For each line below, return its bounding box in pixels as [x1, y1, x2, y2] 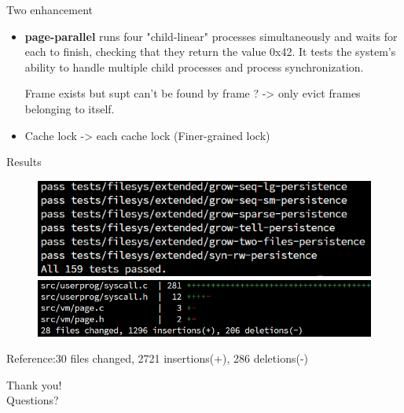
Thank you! [6, 376, 62, 393]
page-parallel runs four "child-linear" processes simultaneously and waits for [24, 28, 398, 44]
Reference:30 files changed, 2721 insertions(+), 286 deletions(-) [6, 350, 309, 367]
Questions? [6, 392, 59, 408]
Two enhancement [6, 2, 94, 17]
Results [6, 153, 42, 170]
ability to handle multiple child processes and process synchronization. [24, 58, 364, 75]
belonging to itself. [24, 100, 115, 116]
